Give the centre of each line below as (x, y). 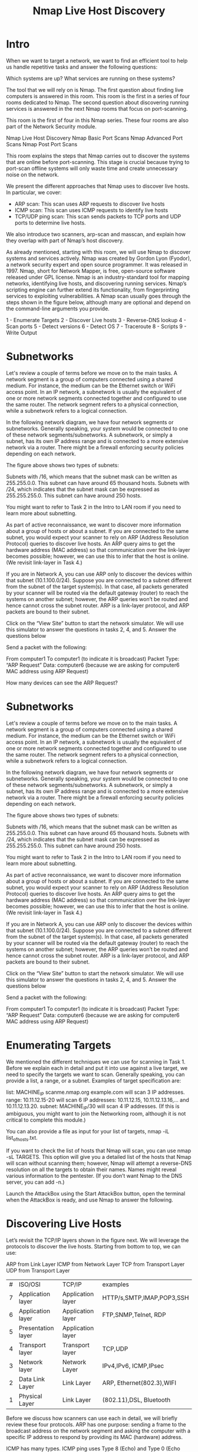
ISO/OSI (30, 1284)
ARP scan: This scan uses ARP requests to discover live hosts (90, 204)
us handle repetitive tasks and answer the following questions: (82, 67)
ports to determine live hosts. (50, 223)
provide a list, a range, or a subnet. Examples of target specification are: (94, 1080)
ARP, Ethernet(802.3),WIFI (139, 1383)
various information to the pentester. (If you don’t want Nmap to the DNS (94, 1176)
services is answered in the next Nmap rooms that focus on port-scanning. (97, 108)
